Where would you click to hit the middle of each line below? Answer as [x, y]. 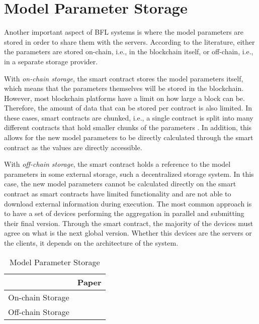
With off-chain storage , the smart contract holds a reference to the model [117, 164]
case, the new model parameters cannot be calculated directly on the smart [120, 184]
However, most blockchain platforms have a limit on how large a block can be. [124, 98]
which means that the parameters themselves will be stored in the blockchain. [124, 88]
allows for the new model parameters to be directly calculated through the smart [129, 137]
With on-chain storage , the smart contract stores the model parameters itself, [124, 78]
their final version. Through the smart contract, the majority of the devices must [129, 223]
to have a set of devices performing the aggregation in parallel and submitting [124, 213]
